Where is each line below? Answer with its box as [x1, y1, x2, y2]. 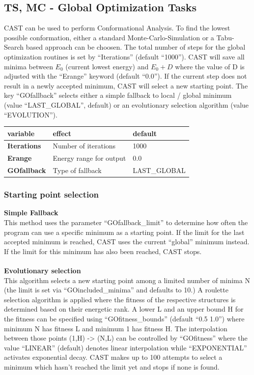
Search [4, 42, 24, 52]
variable [7, 128, 35, 138]
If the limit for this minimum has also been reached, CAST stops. [4, 246, 202, 256]
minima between [4, 61, 53, 71]
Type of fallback [53, 165, 102, 175]
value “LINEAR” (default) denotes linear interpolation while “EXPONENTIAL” [4, 342, 247, 352]
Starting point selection [4, 188, 99, 201]
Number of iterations [53, 141, 116, 151]
